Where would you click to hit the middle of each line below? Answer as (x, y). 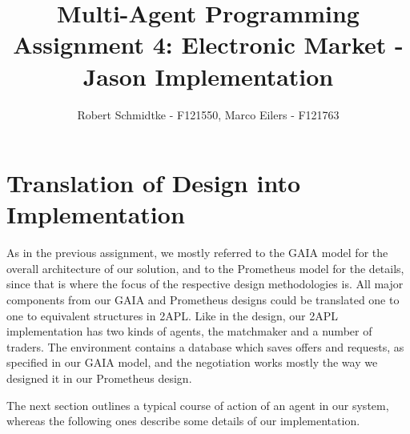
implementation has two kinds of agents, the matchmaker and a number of (189, 331)
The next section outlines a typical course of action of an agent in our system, (198, 405)
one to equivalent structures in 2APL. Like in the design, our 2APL (172, 315)
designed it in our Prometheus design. (99, 378)
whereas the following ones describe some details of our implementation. (183, 421)
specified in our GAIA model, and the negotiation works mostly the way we (192, 362)
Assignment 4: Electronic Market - (208, 44)
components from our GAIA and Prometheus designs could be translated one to (203, 299)
